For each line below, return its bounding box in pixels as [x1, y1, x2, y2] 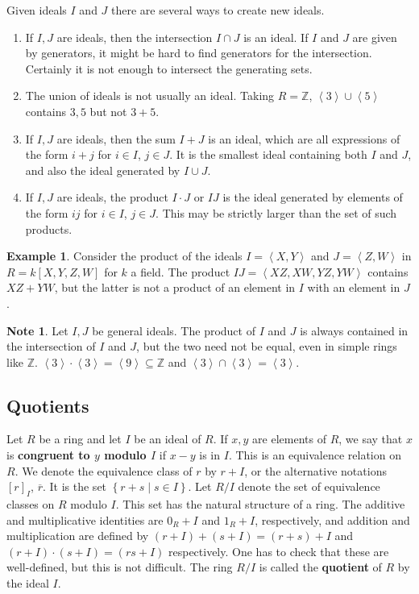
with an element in [307, 279, 400, 296]
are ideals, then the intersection [56, 28, 213, 45]
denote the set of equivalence [238, 478, 380, 495]
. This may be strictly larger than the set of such [156, 204, 397, 221]
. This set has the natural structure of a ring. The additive [115, 496, 405, 513]
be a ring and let [39, 430, 122, 447]
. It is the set [42, 478, 107, 495]
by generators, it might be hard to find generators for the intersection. [25, 44, 372, 61]
